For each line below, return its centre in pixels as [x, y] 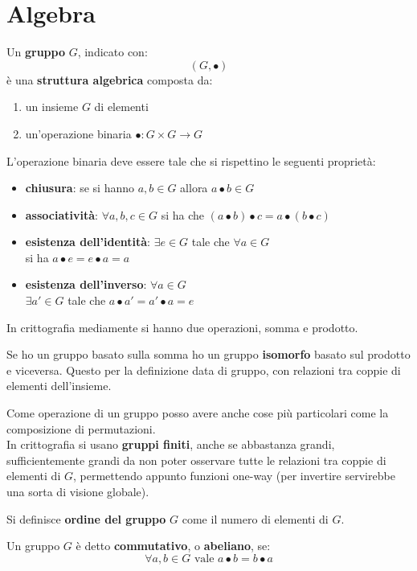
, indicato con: [112, 52]
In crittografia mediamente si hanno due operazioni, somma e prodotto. [182, 327]
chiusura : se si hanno [80, 188]
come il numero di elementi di [255, 518]
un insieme [52, 107]
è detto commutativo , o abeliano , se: [173, 546]
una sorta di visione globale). [78, 491]
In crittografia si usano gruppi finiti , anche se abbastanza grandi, [171, 444]
